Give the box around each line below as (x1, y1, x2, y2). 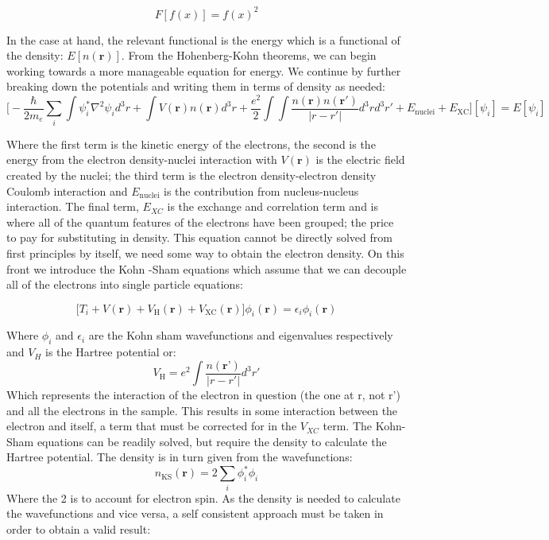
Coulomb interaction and (6, 182, 128, 199)
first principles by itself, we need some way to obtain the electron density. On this (6, 244, 404, 261)
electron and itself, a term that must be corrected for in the (6, 418, 297, 434)
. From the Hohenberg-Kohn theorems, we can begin (121, 47, 377, 64)
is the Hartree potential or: (45, 344, 176, 360)
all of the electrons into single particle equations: (6, 276, 243, 293)
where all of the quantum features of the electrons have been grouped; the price (6, 213, 394, 230)
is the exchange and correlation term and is (167, 198, 379, 215)
